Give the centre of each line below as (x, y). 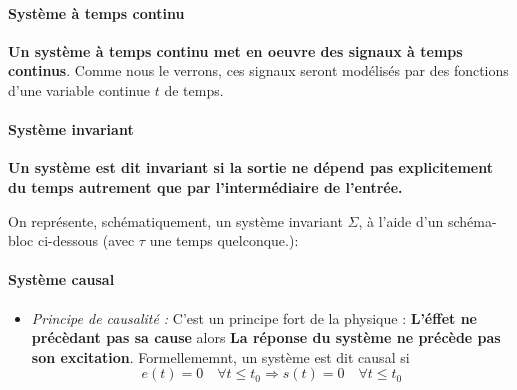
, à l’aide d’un (401, 220)
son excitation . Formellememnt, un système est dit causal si (220, 356)
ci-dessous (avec (86, 240)
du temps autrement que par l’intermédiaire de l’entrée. (205, 186)
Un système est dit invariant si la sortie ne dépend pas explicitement (250, 167)
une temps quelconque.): (224, 240)
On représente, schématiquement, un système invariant (175, 220)
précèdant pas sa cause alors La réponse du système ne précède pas (266, 337)
